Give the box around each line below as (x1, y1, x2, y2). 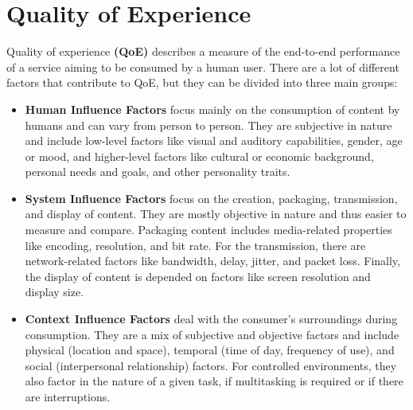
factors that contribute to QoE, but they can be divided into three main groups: (6, 74, 398, 91)
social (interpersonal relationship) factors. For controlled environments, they (25, 357, 397, 373)
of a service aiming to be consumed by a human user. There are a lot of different (6, 58, 399, 75)
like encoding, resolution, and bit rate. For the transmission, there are (25, 236, 366, 253)
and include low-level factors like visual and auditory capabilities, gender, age (25, 132, 403, 149)
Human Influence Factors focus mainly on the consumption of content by (25, 100, 400, 117)
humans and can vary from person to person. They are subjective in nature (25, 116, 392, 133)
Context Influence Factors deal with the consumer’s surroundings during (25, 310, 398, 327)
